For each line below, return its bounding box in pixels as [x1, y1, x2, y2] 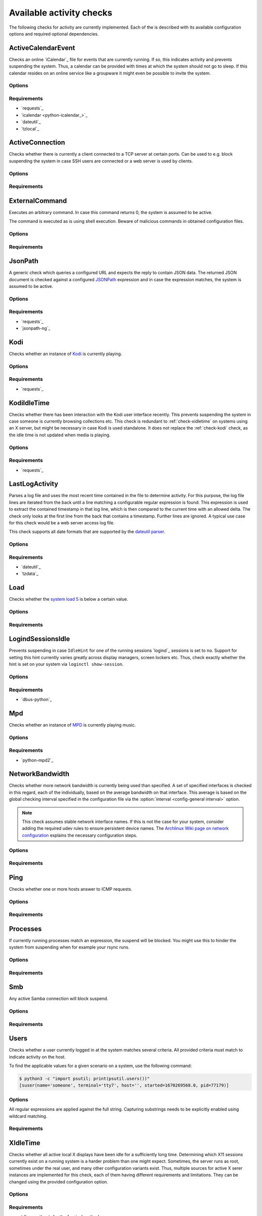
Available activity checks [9, 7, 113, 18]
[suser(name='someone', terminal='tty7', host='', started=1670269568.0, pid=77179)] [19, 1083, 229, 1088]
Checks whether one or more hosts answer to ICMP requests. [9, 886, 132, 892]
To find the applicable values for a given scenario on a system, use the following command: [9, 1063, 192, 1069]
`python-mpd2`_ [21, 757, 53, 763]
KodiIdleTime [9, 399, 50, 407]
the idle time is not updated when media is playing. [9, 432, 111, 438]
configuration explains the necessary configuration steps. [22, 832, 138, 838]
